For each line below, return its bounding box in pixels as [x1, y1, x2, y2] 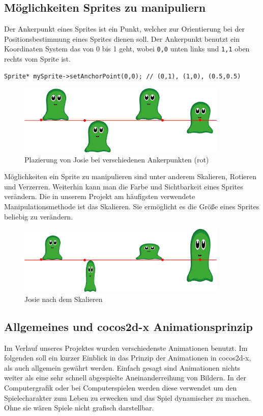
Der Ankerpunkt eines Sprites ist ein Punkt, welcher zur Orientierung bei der [4, 23, 245, 34]
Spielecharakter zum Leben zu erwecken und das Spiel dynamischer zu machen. [4, 392, 251, 403]
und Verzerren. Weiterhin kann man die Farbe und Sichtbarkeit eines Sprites [4, 181, 243, 191]
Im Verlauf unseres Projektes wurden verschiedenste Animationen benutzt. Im [4, 342, 248, 353]
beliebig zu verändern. [4, 211, 73, 221]
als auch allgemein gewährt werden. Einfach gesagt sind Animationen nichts [4, 362, 241, 373]
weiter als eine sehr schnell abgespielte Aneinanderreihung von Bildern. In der [4, 372, 246, 383]
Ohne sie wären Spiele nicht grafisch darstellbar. [4, 402, 154, 413]
